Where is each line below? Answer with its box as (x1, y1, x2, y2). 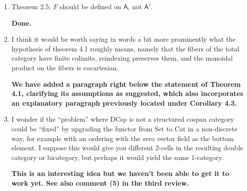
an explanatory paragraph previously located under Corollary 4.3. (11, 97, 237, 108)
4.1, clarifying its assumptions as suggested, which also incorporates (11, 88, 244, 98)
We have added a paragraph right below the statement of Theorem (11, 79, 241, 89)
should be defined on (60, 1, 121, 11)
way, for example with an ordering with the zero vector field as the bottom (11, 133, 234, 143)
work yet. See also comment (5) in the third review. (11, 177, 189, 188)
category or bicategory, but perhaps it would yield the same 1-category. (11, 152, 224, 162)
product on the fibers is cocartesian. (11, 62, 118, 72)
